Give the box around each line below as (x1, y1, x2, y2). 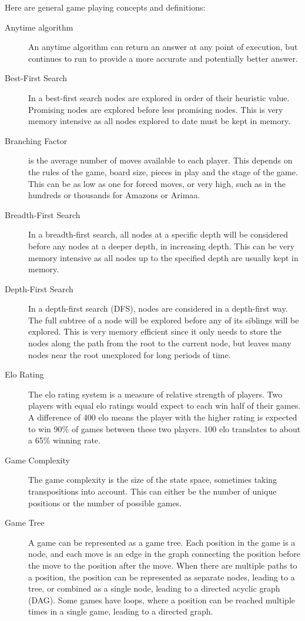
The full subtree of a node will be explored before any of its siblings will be (28, 313, 299, 326)
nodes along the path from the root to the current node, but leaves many (28, 337, 291, 349)
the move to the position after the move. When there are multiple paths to (28, 559, 297, 571)
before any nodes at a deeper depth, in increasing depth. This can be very (28, 239, 295, 252)
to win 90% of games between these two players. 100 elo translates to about (28, 422, 301, 435)
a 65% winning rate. (28, 434, 100, 446)
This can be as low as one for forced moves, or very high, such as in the (28, 177, 286, 189)
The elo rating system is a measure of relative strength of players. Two (28, 388, 283, 400)
